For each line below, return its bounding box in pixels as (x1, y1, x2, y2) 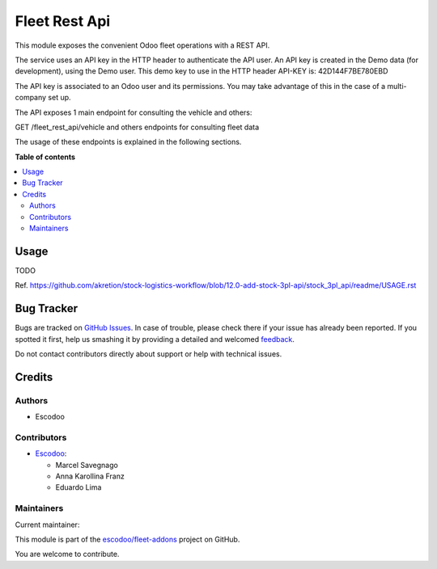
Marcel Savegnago (55, 460, 119, 470)
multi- (387, 81, 408, 91)
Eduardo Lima (55, 483, 102, 492)
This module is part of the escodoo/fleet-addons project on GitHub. (15, 534, 240, 544)
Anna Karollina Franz (55, 471, 125, 481)
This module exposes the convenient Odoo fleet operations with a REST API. (15, 40, 270, 50)
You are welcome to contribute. (15, 550, 120, 559)
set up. (48, 93, 72, 103)
